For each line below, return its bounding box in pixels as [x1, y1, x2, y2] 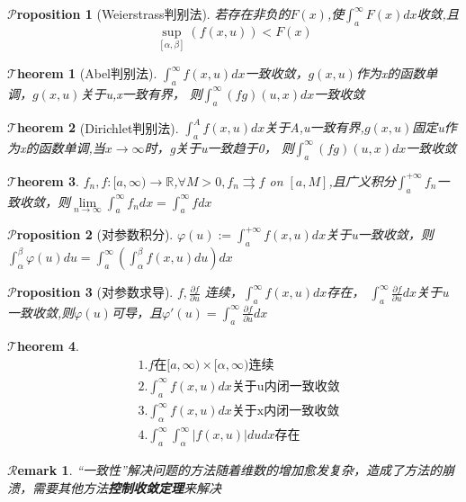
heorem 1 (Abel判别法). [16, 64, 157, 83]
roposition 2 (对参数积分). [16, 225, 174, 244]
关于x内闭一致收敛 [231, 405, 340, 418]
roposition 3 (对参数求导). [16, 282, 174, 301]
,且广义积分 [328, 171, 396, 190]
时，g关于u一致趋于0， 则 [144, 138, 294, 157]
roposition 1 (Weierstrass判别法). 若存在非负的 [16, 4, 291, 22]
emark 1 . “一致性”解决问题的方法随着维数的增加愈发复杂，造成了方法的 [17, 461, 442, 480]
